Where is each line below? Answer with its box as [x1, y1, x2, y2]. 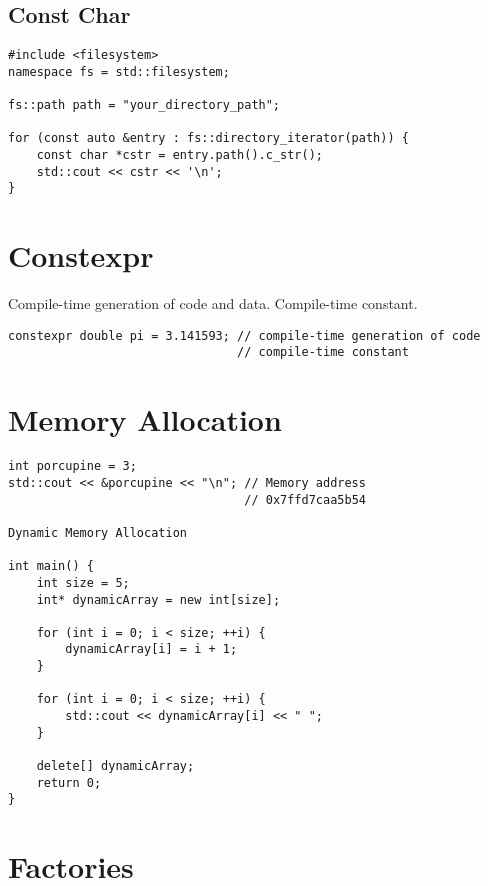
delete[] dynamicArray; [36, 759, 195, 774]
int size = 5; [36, 575, 130, 590]
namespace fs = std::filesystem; [8, 64, 230, 79]
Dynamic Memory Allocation [8, 525, 187, 540]
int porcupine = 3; [8, 459, 137, 474]
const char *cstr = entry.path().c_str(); [36, 148, 323, 163]
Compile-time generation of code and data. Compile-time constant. [8, 293, 418, 314]
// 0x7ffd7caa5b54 [244, 492, 366, 507]
